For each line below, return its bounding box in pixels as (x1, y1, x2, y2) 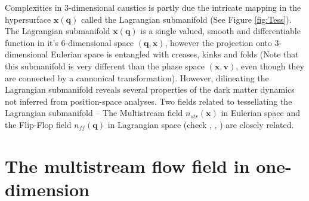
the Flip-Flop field (5, 118, 72, 130)
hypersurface (5, 13, 51, 25)
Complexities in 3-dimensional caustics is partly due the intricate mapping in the (5, 1, 301, 13)
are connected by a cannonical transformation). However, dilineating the (5, 71, 269, 84)
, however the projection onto (165, 36, 272, 48)
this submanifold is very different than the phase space (5, 59, 205, 72)
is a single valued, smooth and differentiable (140, 25, 301, 37)
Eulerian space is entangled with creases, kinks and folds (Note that (51, 48, 299, 60)
